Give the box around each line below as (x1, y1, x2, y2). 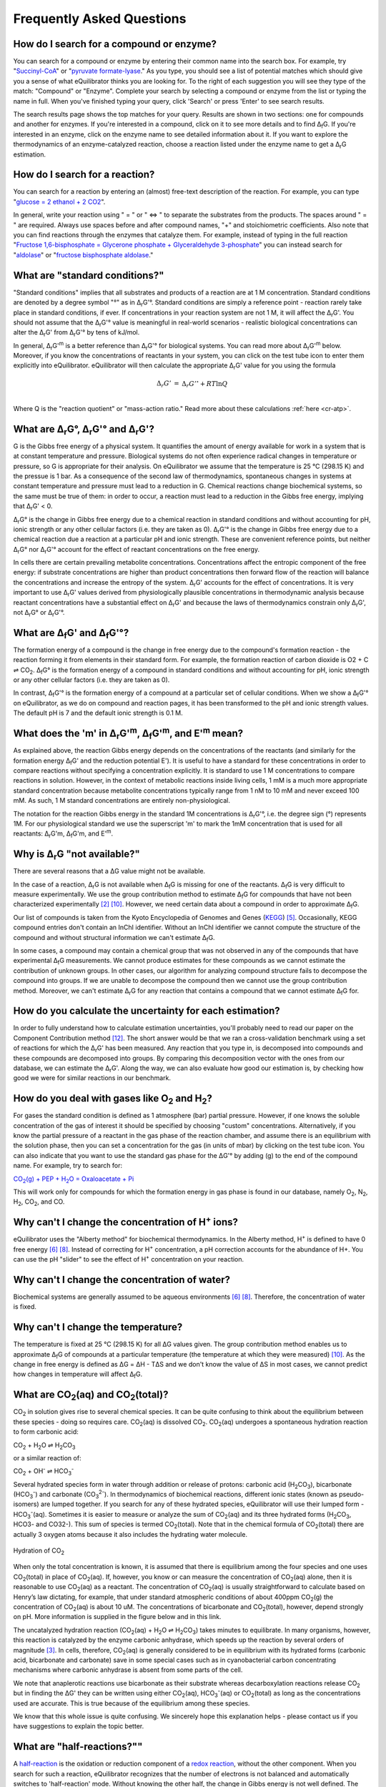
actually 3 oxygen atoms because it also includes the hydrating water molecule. (13, 1530, 248, 1538)
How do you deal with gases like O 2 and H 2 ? (13, 1092, 212, 1107)
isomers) (13, 1500, 39, 1508)
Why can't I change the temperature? (13, 1321, 183, 1333)
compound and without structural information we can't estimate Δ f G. (13, 933, 215, 944)
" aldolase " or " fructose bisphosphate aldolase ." (13, 250, 154, 259)
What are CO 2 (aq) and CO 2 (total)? (13, 1389, 169, 1402)
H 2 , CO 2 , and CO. (13, 1197, 65, 1208)
